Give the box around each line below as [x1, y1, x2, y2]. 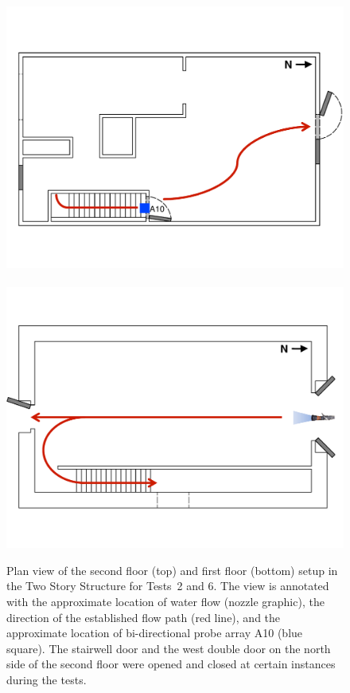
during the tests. [6, 671, 87, 687]
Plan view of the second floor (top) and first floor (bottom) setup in [6, 561, 338, 578]
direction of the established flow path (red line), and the [6, 608, 281, 625]
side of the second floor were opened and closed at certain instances [6, 656, 336, 672]
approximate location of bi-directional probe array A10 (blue [6, 624, 303, 641]
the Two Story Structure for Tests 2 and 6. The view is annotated [6, 577, 329, 594]
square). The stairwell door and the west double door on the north [6, 640, 331, 656]
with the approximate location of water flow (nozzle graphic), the [6, 593, 325, 609]
